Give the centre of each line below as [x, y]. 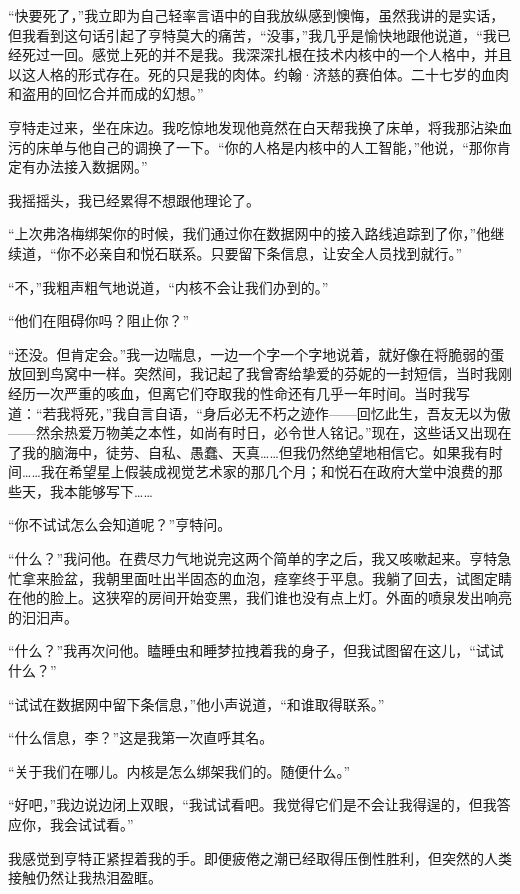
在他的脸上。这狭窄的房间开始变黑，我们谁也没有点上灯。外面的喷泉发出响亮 [260, 597]
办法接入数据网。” [91, 166]
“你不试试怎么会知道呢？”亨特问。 [120, 524]
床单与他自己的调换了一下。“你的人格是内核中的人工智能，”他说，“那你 [266, 146]
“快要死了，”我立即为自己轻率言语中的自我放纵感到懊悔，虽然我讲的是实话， [256, 15]
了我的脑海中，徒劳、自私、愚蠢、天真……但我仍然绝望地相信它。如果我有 [248, 451]
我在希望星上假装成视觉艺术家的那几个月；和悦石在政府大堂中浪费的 [264, 471]
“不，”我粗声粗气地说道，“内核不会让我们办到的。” [168, 286]
